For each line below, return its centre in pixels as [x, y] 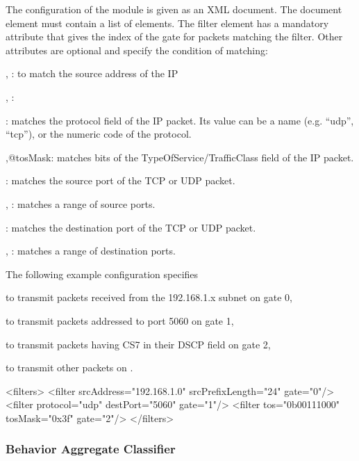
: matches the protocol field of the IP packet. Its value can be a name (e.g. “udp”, [180, 120]
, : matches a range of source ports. [81, 203]
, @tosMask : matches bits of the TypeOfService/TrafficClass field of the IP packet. [180, 157]
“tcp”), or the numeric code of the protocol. [99, 134]
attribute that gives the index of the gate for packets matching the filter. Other [174, 37]
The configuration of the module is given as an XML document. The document [174, 9]
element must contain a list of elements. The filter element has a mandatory [167, 23]
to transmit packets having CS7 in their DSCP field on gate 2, [138, 344]
